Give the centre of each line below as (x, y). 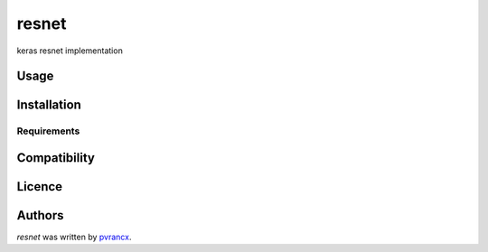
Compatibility (56, 158)
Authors (40, 215)
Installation (49, 105)
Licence (40, 187)
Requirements (48, 131)
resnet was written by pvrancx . (74, 237)
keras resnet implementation (70, 51)
